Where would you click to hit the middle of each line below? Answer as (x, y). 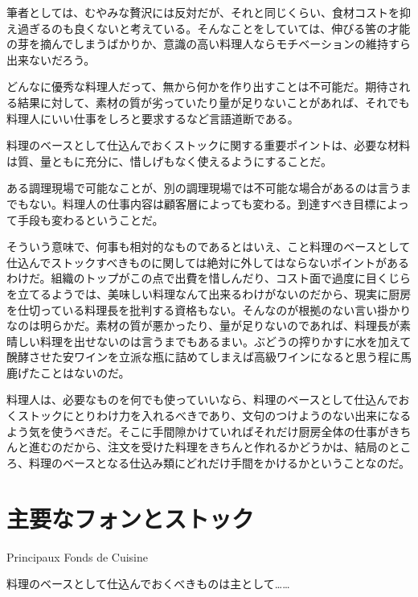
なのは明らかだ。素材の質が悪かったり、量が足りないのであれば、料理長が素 (209, 325)
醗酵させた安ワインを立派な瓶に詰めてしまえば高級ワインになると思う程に (203, 357)
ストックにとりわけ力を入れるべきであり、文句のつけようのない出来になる (214, 416)
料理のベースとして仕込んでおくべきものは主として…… (148, 584)
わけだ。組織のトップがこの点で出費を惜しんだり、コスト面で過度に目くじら (209, 278)
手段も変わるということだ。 (90, 219)
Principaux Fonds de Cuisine (78, 556)
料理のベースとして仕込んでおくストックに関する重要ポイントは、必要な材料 (209, 145)
